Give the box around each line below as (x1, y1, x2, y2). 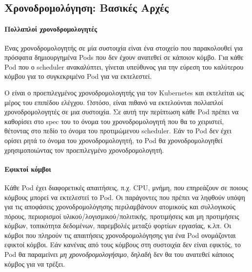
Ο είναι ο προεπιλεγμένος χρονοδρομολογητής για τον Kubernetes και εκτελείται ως (4, 87, 244, 97)
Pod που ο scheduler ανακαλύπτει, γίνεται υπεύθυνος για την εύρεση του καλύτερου (4, 61, 244, 72)
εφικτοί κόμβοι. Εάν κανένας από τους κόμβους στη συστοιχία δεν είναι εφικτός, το (4, 239, 241, 250)
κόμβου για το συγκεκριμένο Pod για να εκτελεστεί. (4, 71, 152, 81)
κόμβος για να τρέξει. (4, 258, 65, 269)
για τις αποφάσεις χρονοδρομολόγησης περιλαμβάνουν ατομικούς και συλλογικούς (4, 201, 235, 212)
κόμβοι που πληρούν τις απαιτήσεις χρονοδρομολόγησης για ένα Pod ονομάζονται (4, 230, 236, 240)
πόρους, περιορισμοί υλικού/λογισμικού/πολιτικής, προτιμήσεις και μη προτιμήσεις (4, 211, 239, 221)
